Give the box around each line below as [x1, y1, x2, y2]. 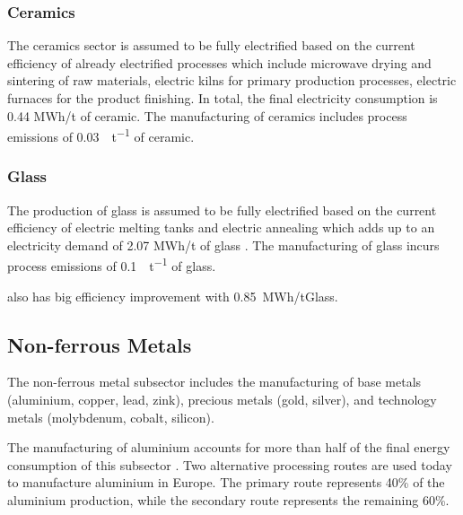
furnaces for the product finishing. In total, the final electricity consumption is [7, 89, 438, 107]
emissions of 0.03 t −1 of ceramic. [7, 125, 195, 145]
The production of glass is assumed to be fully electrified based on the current [7, 200, 437, 219]
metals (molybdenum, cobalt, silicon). [7, 407, 214, 426]
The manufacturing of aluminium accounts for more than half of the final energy [7, 438, 450, 457]
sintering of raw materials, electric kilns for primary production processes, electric [7, 71, 457, 90]
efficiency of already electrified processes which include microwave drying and [7, 53, 432, 72]
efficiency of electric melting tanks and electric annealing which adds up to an [7, 218, 435, 237]
